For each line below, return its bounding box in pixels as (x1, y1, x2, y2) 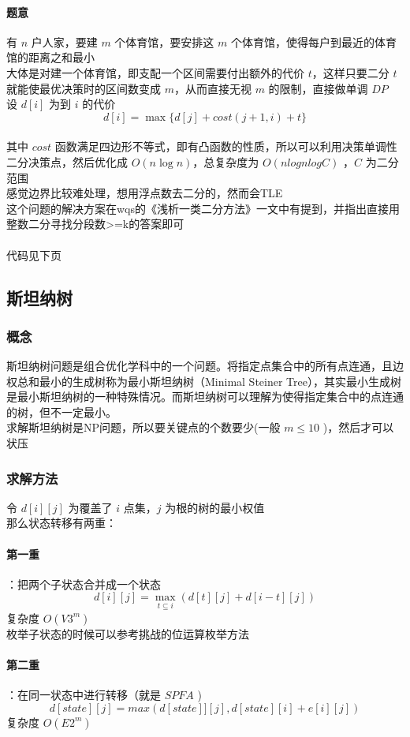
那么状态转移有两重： (6, 514, 117, 531)
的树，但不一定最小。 (6, 403, 117, 420)
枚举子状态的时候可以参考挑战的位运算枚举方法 (6, 625, 249, 642)
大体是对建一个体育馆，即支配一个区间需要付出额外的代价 (6, 64, 304, 80)
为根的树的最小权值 (165, 499, 265, 515)
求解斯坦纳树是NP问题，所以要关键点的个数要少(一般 (6, 419, 281, 436)
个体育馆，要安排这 (114, 33, 214, 50)
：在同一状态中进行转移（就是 (6, 686, 161, 703)
